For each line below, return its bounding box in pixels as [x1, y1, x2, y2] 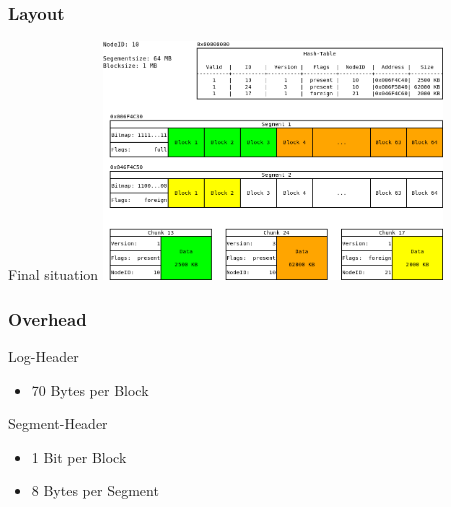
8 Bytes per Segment [31, 480, 159, 501]
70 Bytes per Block [31, 379, 149, 400]
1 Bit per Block [31, 446, 127, 467]
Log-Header [8, 345, 79, 366]
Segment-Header [8, 413, 108, 434]
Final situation [8, 264, 99, 285]
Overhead [8, 306, 87, 331]
